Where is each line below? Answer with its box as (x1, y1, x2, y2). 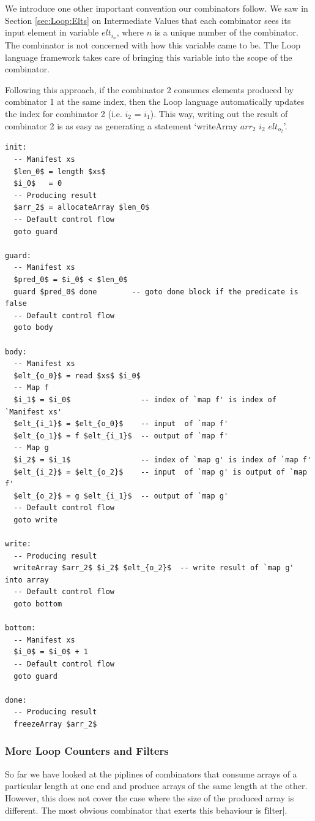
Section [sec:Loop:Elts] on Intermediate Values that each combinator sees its (5, 13, 291, 26)
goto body (13, 323, 53, 332)
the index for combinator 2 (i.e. (5, 107, 122, 120)
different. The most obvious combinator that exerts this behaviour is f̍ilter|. (5, 803, 287, 816)
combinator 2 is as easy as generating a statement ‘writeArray (5, 119, 238, 132)
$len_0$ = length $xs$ (13, 167, 106, 176)
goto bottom (13, 600, 62, 609)
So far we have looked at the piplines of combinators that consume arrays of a (5, 767, 297, 780)
